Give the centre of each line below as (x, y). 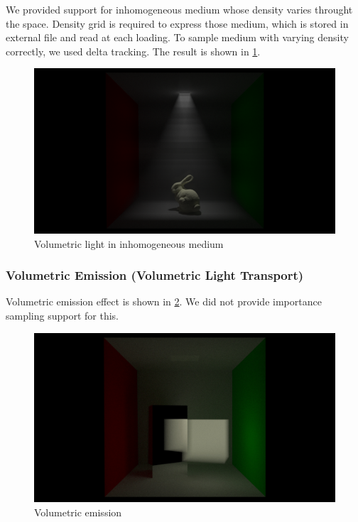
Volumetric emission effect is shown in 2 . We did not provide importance (164, 301)
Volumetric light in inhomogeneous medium (129, 243)
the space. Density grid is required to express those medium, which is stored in (177, 23)
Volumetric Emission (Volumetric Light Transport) (155, 275)
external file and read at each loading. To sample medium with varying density (177, 37)
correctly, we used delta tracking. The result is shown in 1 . (133, 51)
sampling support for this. (63, 315)
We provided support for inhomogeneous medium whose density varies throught (179, 9)
